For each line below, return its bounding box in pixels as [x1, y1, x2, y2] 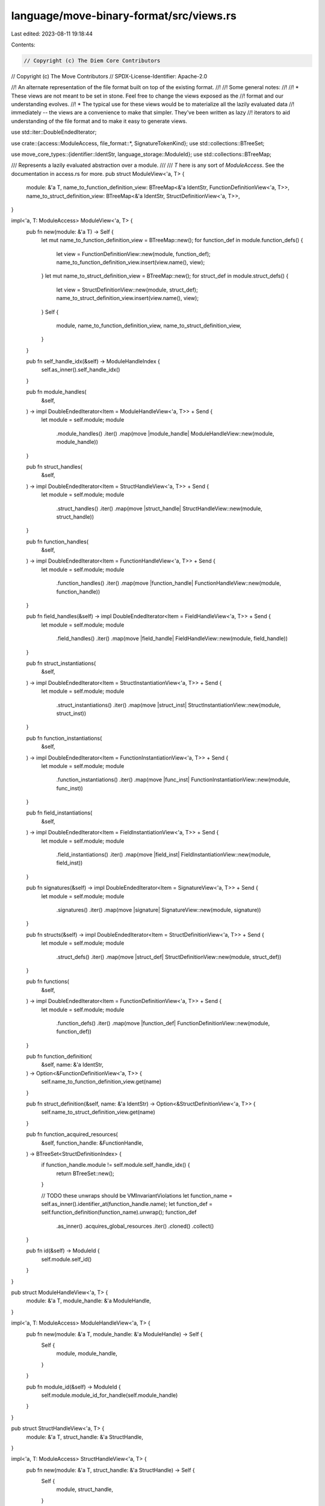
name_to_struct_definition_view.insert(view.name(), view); [56, 295, 199, 302]
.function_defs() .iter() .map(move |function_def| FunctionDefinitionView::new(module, [56, 1019, 270, 1026]
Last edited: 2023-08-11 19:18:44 [11, 30, 93, 37]
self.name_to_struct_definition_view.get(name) [41, 1108, 156, 1116]
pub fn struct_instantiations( [26, 660, 96, 667]
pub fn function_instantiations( [26, 734, 102, 742]
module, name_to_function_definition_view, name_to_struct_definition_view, [56, 322, 242, 329]
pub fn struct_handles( [26, 463, 82, 470]
